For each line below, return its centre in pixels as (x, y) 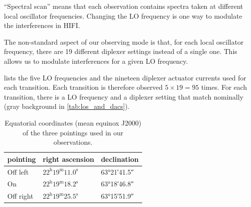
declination (120, 159)
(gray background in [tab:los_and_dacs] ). (67, 106)
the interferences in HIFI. (42, 25)
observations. (73, 142)
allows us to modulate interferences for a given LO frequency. (96, 61)
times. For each (224, 87)
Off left (18, 171)
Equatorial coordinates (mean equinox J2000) (73, 122)
